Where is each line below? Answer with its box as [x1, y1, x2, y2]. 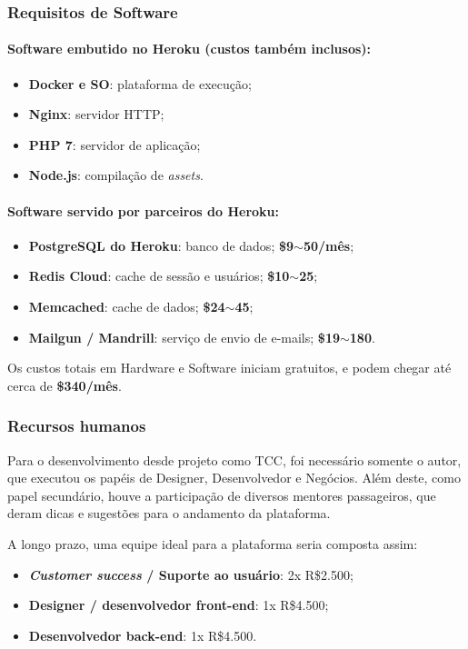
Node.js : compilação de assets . [28, 165, 204, 185]
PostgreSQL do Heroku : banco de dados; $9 [28, 235, 294, 255]
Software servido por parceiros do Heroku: [7, 201, 279, 220]
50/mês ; [303, 235, 354, 255]
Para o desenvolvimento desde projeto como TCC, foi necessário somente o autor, [7, 450, 462, 469]
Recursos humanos [7, 414, 146, 437]
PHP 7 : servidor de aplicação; [28, 135, 201, 154]
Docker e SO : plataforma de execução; [28, 74, 252, 93]
